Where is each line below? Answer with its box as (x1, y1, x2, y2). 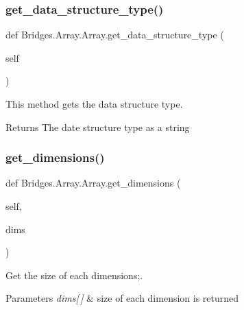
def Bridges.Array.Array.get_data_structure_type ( (5, 27, 224, 42)
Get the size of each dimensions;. (5, 267, 143, 282)
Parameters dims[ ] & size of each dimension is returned (5, 291, 239, 305)
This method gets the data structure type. (5, 97, 183, 110)
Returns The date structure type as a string (5, 119, 190, 134)
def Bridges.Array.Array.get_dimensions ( (5, 176, 181, 190)
